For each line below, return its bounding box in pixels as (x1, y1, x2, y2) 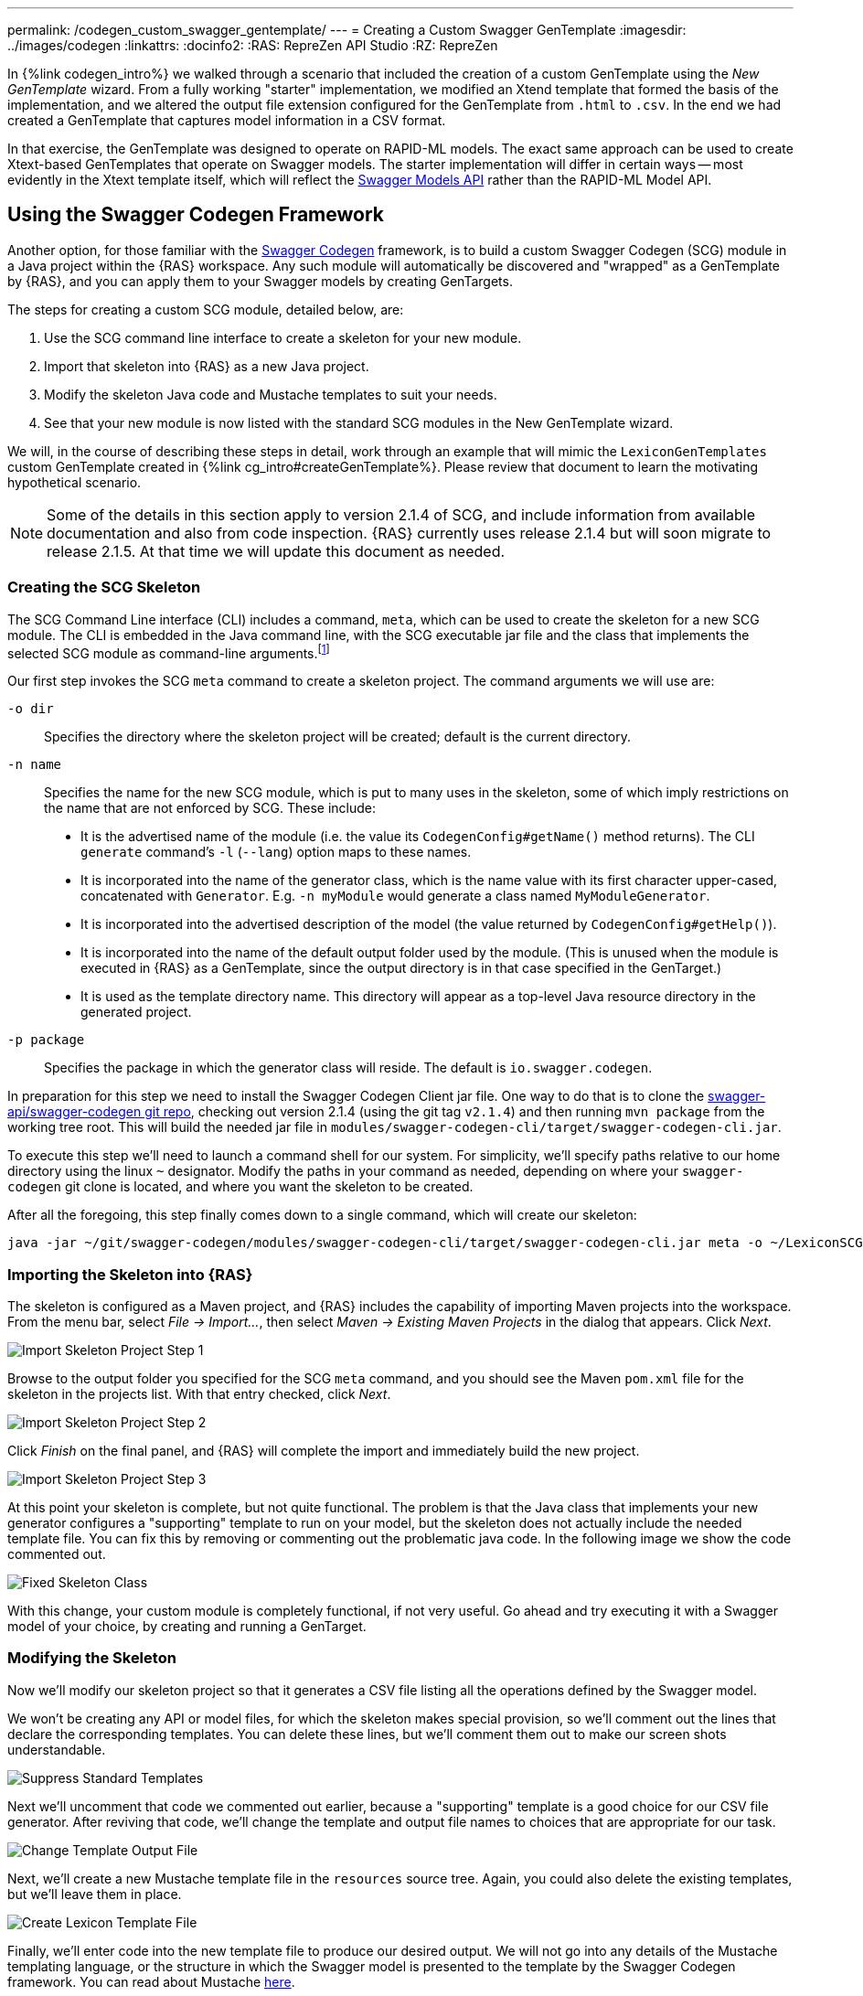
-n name (7, 757, 62, 773)
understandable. (7, 1741, 106, 1757)
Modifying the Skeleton (7, 1649, 176, 1668)
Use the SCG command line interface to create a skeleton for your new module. (44, 329, 522, 346)
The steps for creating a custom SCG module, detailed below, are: (7, 301, 404, 317)
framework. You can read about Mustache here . (7, 1973, 295, 1990)
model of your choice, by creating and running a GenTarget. (7, 1618, 367, 1634)
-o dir (7, 701, 54, 717)
